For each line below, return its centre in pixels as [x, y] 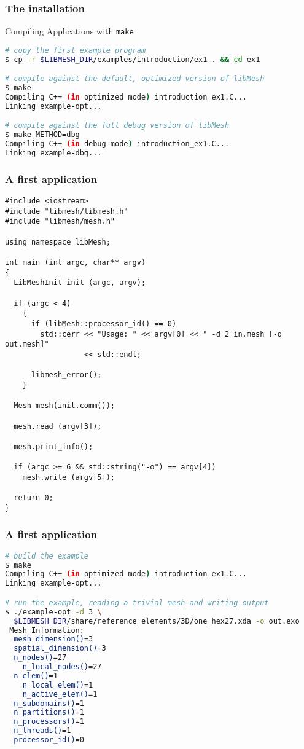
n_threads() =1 [42, 731]
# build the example [47, 556]
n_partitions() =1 [49, 712]
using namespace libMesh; [58, 242]
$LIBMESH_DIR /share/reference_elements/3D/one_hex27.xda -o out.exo [157, 621]
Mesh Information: [47, 630]
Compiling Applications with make [69, 31]
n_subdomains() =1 [49, 703]
